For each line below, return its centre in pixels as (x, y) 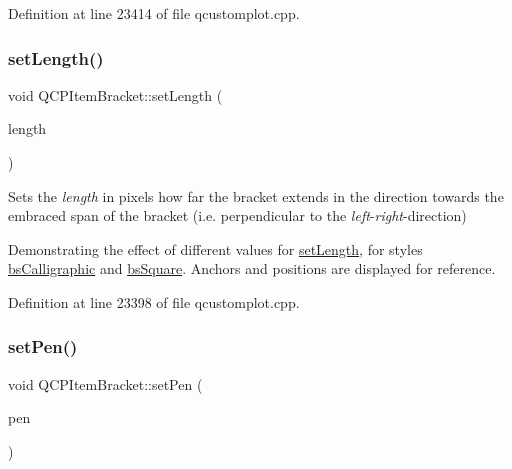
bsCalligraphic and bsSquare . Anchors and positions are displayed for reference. (252, 268)
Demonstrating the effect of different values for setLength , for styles (215, 248)
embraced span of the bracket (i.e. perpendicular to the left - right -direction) (237, 215)
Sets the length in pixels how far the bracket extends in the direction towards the (256, 195)
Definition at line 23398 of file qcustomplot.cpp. (154, 301)
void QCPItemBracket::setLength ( (115, 94)
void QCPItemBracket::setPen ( (105, 383)
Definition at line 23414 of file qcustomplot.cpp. (154, 13)
